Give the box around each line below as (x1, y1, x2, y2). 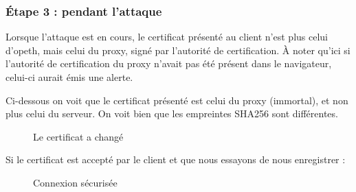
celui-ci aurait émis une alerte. (5, 70, 133, 84)
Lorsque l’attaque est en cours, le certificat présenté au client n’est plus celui (5, 29, 328, 44)
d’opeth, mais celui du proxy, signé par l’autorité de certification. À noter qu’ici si (5, 43, 351, 57)
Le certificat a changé (33, 129, 124, 143)
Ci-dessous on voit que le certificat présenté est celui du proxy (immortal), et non (5, 93, 348, 107)
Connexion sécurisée (33, 175, 118, 189)
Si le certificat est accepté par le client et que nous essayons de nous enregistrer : (5, 152, 346, 167)
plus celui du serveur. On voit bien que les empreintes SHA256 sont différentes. (5, 106, 338, 121)
